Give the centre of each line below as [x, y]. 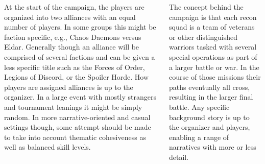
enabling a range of [199, 137]
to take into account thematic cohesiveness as [75, 137]
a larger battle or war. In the [214, 67]
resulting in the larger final [211, 97]
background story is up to [209, 117]
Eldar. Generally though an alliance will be [72, 47]
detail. [179, 157]
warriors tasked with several [213, 47]
